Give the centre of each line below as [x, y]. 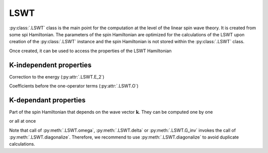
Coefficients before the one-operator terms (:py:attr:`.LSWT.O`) [74, 86]
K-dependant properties [47, 100]
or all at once [23, 121]
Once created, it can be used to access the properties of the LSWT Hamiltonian [90, 51]
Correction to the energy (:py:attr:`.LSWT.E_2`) [57, 76]
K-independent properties [50, 65]
